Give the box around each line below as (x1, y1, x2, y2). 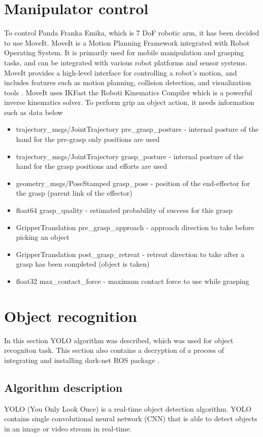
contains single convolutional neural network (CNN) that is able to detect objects (4, 413, 257, 424)
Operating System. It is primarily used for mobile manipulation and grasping (4, 47, 244, 58)
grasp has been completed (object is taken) (16, 259, 150, 269)
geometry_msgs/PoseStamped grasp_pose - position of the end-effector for (16, 177, 250, 188)
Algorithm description (4, 379, 123, 395)
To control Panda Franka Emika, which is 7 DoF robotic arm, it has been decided (4, 27, 259, 38)
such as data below (4, 106, 63, 117)
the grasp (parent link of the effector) (16, 188, 133, 198)
